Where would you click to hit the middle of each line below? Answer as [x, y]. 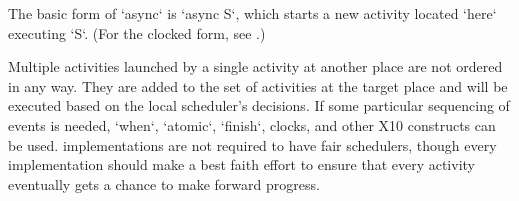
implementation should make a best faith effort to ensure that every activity [241, 164]
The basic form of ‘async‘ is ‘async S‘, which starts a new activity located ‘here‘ [252, 13]
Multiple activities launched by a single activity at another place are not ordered [255, 66]
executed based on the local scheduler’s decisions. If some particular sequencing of [259, 105]
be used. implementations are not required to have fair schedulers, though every [252, 144]
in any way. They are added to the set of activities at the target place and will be [258, 85]
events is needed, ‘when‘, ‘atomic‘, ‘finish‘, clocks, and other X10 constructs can [252, 124]
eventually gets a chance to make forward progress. [164, 183]
